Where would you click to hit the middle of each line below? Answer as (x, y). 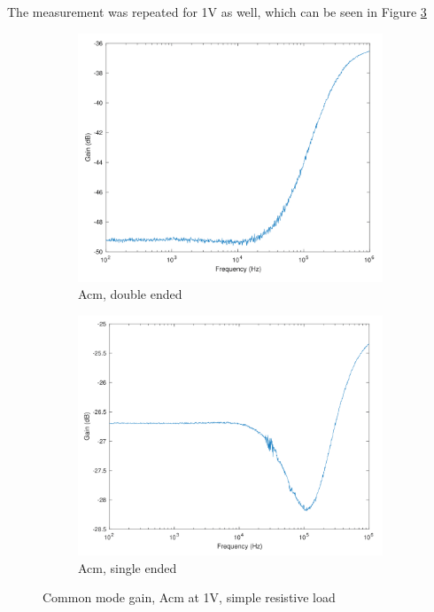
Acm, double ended (130, 294)
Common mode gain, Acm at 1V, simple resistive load (189, 597)
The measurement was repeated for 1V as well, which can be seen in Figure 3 (217, 12)
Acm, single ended (128, 567)
